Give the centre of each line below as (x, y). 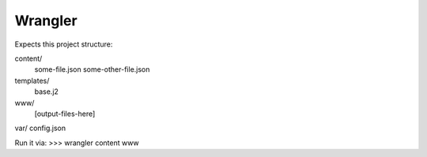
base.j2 (47, 92)
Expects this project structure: (64, 44)
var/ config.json (40, 128)
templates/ (32, 80)
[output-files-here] (65, 114)
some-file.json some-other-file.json (92, 69)
